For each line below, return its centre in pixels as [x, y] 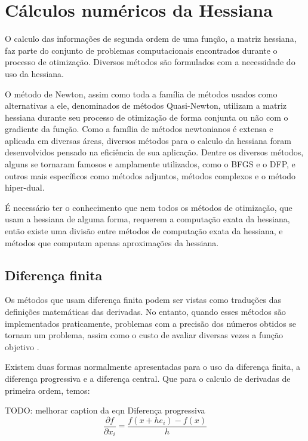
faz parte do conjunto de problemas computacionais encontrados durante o [141, 50]
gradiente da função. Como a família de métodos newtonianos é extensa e [139, 129]
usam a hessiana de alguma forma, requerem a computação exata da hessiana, [147, 219]
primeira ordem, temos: [47, 390]
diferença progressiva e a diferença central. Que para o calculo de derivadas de [148, 378]
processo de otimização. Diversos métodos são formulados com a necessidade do [150, 62]
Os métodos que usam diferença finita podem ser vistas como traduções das [143, 300]
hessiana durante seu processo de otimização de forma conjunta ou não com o [147, 117]
